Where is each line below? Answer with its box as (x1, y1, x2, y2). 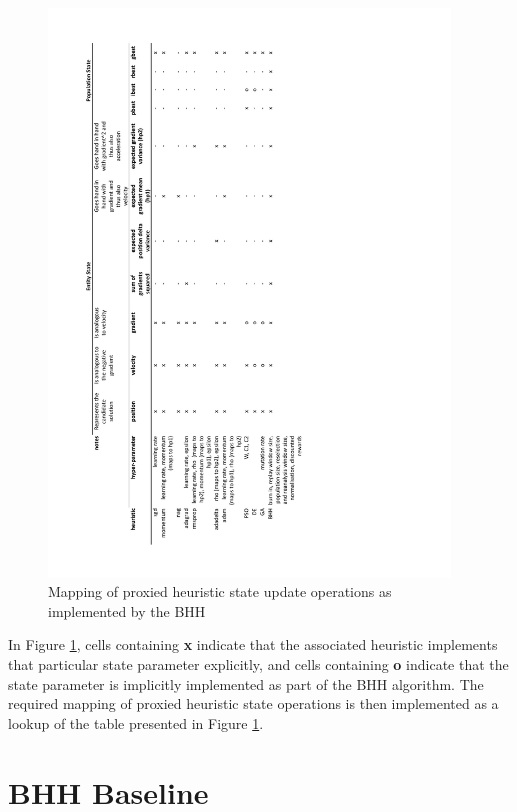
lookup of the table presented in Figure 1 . (8, 712, 264, 733)
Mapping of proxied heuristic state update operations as (48, 581, 392, 602)
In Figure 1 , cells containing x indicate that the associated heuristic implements (8, 634, 498, 655)
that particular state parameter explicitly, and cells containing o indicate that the (8, 654, 509, 675)
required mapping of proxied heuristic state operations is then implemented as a (8, 693, 499, 714)
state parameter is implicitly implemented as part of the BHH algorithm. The (8, 673, 484, 694)
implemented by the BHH (48, 600, 206, 621)
